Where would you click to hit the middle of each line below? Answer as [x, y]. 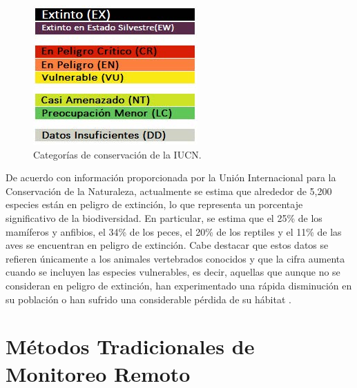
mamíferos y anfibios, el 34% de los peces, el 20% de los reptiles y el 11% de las [174, 231]
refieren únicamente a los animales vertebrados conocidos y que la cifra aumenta [175, 258]
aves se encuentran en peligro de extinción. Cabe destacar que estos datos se [167, 245]
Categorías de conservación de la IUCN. [117, 154]
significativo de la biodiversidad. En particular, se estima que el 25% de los [164, 217]
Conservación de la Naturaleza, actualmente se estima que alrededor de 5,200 [169, 191]
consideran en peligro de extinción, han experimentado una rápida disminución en [179, 285]
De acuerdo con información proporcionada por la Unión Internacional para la [171, 177]
